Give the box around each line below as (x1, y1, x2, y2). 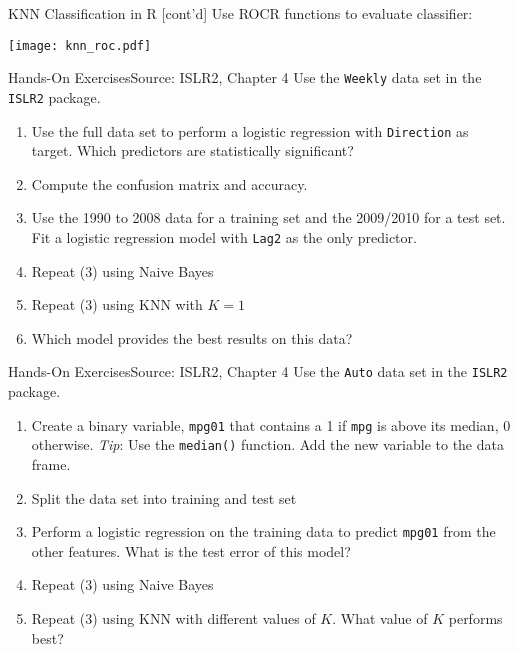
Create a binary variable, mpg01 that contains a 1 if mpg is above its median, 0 (31, 414, 511, 435)
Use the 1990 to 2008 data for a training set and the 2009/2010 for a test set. (31, 207, 506, 228)
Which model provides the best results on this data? (31, 327, 353, 348)
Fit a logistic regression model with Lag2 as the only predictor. (31, 227, 417, 247)
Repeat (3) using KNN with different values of (31, 608, 316, 629)
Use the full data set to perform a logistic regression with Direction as (31, 120, 469, 141)
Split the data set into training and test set (31, 487, 297, 508)
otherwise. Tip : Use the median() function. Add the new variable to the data (31, 434, 504, 455)
